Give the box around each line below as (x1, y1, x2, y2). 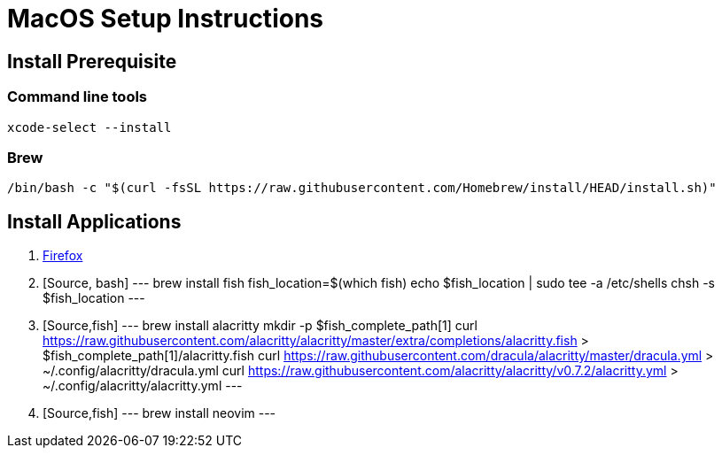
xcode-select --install (7, 120, 172, 135)
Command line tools (7, 88, 148, 106)
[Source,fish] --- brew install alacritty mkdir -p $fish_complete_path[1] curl (43, 318, 477, 334)
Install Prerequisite (7, 50, 177, 73)
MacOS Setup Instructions (7, 4, 323, 34)
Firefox (43, 248, 83, 264)
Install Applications (7, 210, 182, 233)
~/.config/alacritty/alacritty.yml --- (43, 378, 243, 394)
